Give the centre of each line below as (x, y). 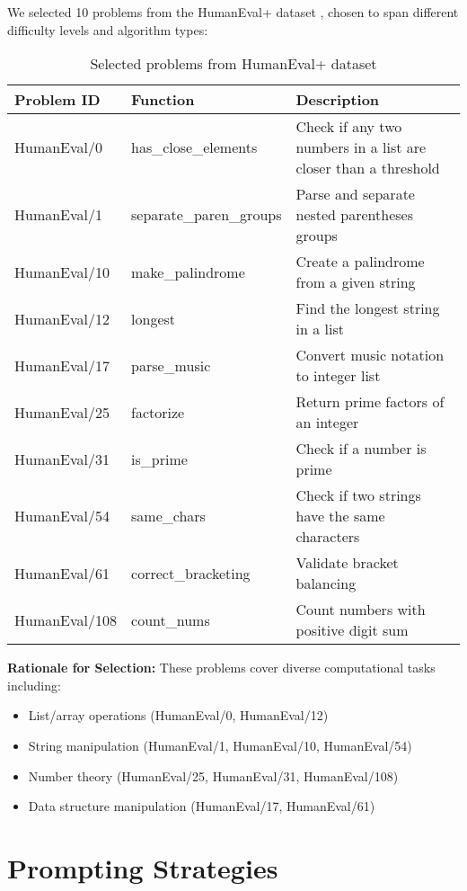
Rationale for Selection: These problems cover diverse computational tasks (221, 668)
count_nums (171, 619)
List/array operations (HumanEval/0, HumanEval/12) (178, 715)
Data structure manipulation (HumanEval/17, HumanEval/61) (202, 806)
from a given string (356, 282)
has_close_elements (194, 147)
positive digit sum (352, 630)
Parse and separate (355, 194)
